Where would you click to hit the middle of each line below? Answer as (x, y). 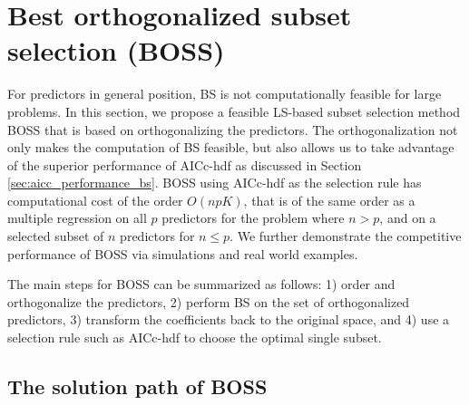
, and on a (408, 218)
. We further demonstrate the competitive (346, 236)
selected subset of (56, 236)
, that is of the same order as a (329, 200)
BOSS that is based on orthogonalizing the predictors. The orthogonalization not (233, 129)
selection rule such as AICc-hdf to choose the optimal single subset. (195, 337)
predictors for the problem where (253, 218)
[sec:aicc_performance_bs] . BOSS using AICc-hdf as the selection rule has (215, 183)
